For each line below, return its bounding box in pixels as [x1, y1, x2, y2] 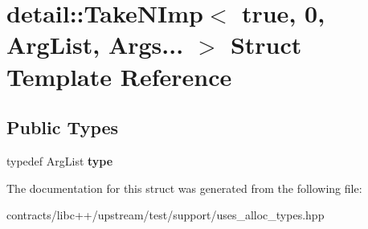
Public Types [6, 115, 119, 140]
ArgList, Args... [6, 28, 184, 61]
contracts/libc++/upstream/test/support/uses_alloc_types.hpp [6, 207, 325, 223]
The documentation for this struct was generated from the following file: [6, 179, 362, 196]
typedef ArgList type [6, 152, 113, 169]
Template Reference [6, 59, 232, 92]
